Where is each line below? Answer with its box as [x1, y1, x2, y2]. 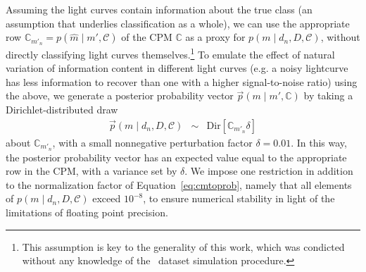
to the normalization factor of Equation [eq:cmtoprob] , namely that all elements [6, 177, 352, 192]
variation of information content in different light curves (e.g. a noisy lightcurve [6, 61, 348, 75]
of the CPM [121, 30, 172, 44]
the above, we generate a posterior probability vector [6, 88, 234, 103]
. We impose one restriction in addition [184, 163, 353, 178]
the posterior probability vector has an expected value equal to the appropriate [6, 149, 347, 164]
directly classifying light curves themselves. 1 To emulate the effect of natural [6, 45, 335, 61]
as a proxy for [185, 30, 246, 44]
